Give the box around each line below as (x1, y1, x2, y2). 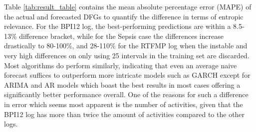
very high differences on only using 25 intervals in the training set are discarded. (4, 50, 250, 60)
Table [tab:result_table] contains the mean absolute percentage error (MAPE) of (4, 1, 252, 11)
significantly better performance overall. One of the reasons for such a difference (4, 89, 249, 100)
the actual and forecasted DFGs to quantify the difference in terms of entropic (4, 11, 244, 21)
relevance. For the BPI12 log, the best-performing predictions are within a (4, 21, 231, 31)
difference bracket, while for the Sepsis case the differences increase (19, 30, 224, 41)
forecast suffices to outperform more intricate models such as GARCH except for (4, 70, 251, 80)
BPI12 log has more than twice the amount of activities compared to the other (4, 109, 245, 119)
